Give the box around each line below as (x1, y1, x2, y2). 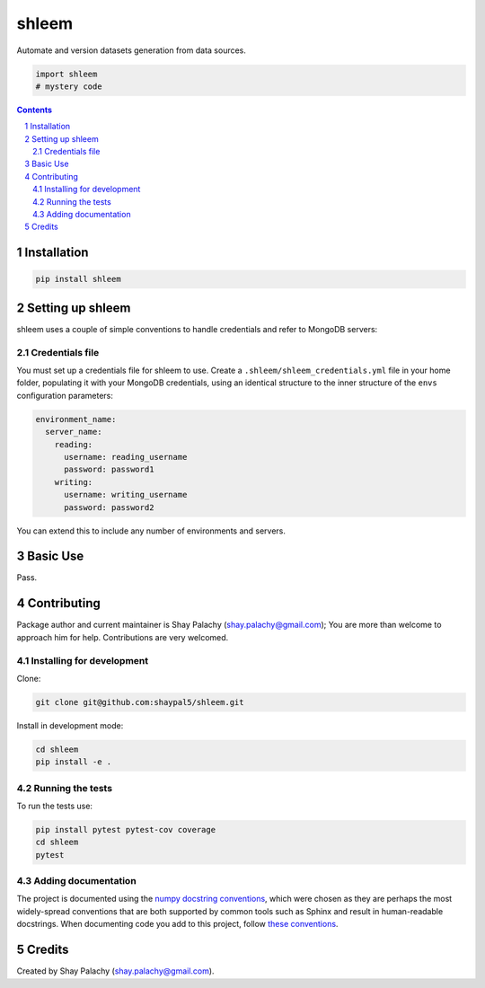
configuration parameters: (16, 390, 114, 401)
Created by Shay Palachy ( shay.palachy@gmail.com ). (16, 966, 215, 976)
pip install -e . (35, 757, 112, 767)
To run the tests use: (16, 800, 93, 811)
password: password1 (64, 464, 154, 475)
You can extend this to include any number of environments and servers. (16, 525, 287, 536)
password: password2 (64, 502, 154, 512)
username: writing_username (64, 490, 188, 500)
